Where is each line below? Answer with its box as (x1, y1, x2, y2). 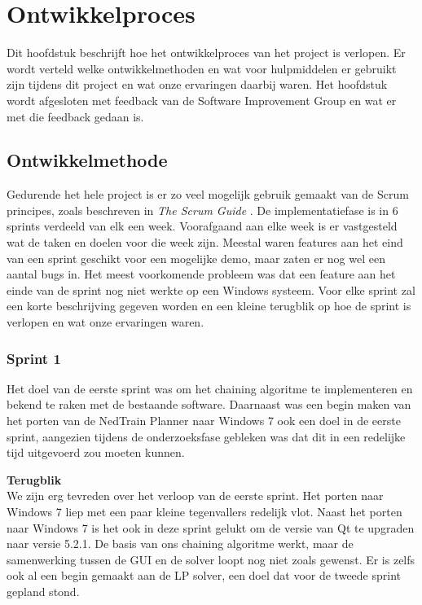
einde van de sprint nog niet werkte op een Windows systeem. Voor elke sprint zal (7, 281, 415, 298)
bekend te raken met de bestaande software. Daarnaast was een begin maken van (7, 396, 411, 413)
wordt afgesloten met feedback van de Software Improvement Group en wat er (7, 91, 397, 108)
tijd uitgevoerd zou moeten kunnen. (7, 444, 185, 461)
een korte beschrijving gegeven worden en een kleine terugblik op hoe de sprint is (7, 297, 411, 314)
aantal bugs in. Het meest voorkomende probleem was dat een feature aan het (7, 265, 396, 283)
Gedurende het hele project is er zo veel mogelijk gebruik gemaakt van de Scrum (7, 186, 409, 203)
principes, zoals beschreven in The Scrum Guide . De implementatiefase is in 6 (7, 201, 398, 218)
